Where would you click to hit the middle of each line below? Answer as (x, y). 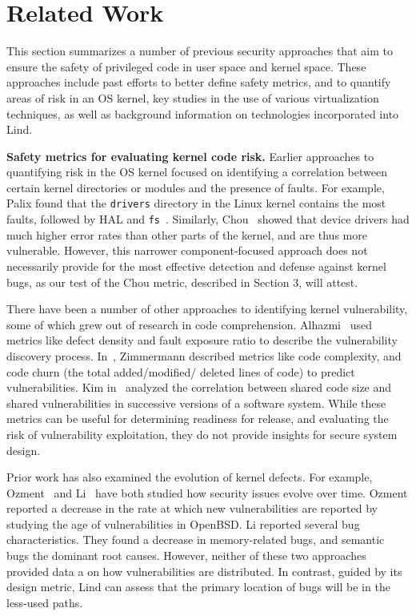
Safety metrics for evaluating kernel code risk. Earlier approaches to (190, 156)
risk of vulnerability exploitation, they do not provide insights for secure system (202, 434)
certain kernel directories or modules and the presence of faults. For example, (196, 187)
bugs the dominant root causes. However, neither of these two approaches (186, 556)
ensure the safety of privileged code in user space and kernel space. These (186, 66)
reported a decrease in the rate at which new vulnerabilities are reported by (192, 508)
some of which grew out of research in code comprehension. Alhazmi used (189, 324)
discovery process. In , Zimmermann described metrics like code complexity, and (204, 355)
